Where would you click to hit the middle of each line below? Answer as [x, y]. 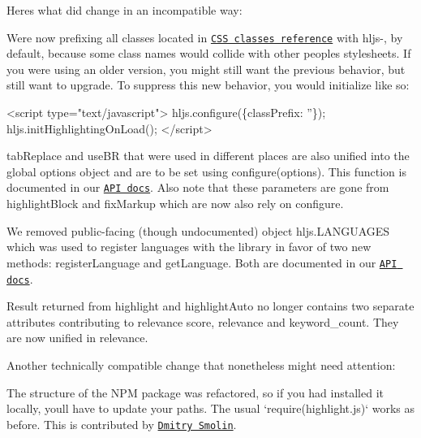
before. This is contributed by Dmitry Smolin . [122, 424]
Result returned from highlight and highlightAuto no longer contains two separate [210, 306]
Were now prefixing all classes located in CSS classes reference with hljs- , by [205, 37]
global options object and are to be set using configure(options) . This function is [206, 171]
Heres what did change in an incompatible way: [125, 10]
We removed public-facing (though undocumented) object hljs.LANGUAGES [198, 230]
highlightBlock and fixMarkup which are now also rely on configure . [175, 204]
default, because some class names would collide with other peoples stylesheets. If [209, 53]
